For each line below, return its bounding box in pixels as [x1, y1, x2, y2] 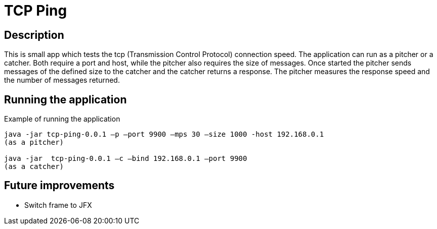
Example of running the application [4, 115, 120, 124]
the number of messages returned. [4, 76, 120, 85]
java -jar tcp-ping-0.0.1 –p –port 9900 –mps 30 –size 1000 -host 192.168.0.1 [4, 130, 324, 139]
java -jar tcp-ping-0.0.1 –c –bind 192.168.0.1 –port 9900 [4, 154, 247, 163]
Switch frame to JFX [24, 200, 92, 209]
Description [4, 28, 64, 41]
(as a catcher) [4, 162, 64, 171]
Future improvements [4, 179, 115, 192]
